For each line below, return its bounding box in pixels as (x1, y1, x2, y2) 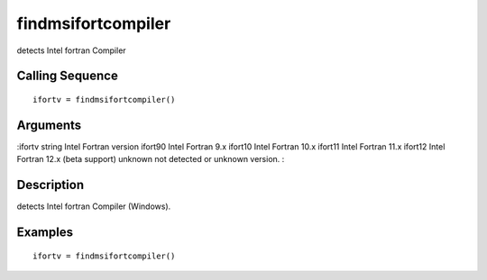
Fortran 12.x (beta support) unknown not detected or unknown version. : (16, 154, 285, 165)
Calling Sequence (16, 68, 119, 84)
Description (16, 177, 85, 193)
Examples (16, 224, 74, 239)
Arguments (16, 117, 82, 132)
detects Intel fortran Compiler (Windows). (16, 201, 171, 212)
